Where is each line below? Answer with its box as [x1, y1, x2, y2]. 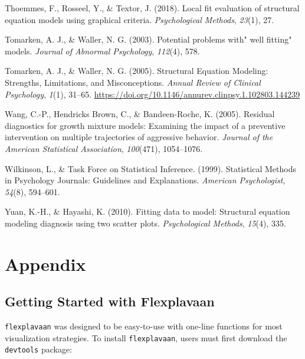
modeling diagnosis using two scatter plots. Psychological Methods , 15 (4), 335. [5, 216, 286, 229]
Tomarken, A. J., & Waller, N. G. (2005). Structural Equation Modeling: [5, 64, 268, 77]
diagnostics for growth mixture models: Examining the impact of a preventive [5, 119, 286, 131]
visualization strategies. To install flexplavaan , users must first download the [5, 331, 287, 344]
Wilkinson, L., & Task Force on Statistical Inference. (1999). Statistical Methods [5, 162, 296, 174]
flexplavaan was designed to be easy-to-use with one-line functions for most [5, 320, 283, 332]
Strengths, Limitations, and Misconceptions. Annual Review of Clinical [5, 76, 261, 88]
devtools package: [5, 343, 73, 355]
